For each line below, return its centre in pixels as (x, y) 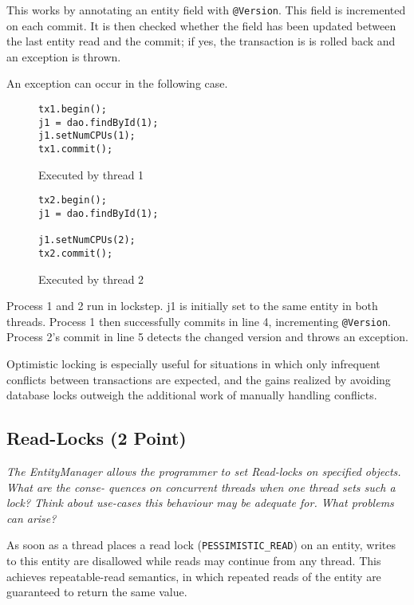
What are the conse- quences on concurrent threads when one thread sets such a (201, 487)
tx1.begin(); (73, 110)
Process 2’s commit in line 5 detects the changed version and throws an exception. (207, 337)
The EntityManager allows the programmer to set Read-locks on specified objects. (204, 471)
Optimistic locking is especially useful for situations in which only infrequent (193, 363)
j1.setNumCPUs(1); (87, 136)
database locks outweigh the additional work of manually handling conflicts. (192, 395)
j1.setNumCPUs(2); (87, 240)
